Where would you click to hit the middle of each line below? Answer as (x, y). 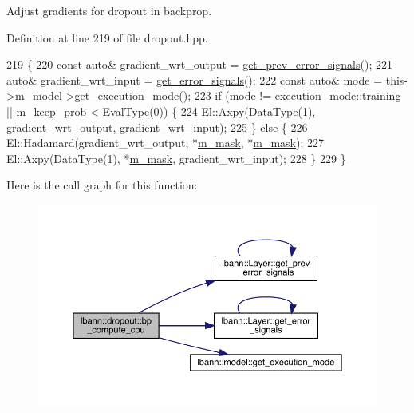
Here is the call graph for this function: (102, 185)
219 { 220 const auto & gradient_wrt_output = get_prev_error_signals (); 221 (199, 64)
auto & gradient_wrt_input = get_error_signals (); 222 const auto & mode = (195, 79)
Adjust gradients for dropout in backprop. (109, 10)
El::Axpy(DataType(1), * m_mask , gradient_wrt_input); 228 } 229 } (176, 158)
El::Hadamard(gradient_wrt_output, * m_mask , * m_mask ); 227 (165, 143)
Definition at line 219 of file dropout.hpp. (107, 37)
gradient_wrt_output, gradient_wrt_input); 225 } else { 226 (157, 127)
